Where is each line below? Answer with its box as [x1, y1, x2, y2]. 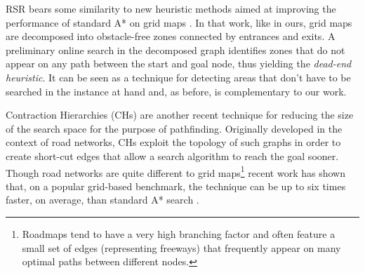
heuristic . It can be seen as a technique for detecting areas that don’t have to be [6, 69, 351, 84]
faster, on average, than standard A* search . [6, 192, 199, 207]
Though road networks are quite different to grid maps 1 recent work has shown [6, 163, 345, 180]
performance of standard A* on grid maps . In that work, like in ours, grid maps [6, 15, 352, 29]
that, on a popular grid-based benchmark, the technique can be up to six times [6, 178, 346, 193]
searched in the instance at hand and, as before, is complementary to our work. [6, 84, 347, 98]
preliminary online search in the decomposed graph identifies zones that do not [6, 42, 345, 57]
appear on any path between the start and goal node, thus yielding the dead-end [6, 56, 352, 71]
